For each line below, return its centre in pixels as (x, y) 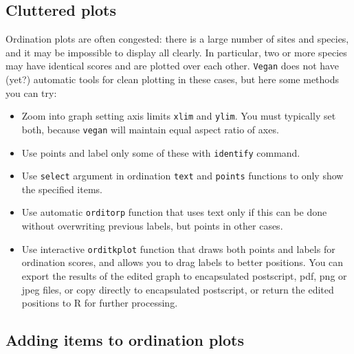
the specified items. (62, 189)
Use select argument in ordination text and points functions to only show (182, 176)
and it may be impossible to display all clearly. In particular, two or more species (176, 52)
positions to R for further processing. (100, 303)
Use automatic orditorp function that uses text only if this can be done (174, 212)
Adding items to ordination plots (125, 340)
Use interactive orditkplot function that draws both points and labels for (178, 248)
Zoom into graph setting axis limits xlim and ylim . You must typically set (179, 116)
